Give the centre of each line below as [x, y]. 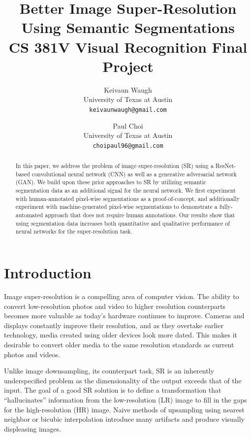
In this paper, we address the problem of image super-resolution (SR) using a [114, 166]
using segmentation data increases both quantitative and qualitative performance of [123, 223]
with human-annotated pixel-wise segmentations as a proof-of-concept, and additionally [127, 198]
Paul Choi [128, 125]
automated [29, 215]
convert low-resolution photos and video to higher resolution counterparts [115, 306]
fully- [226, 207]
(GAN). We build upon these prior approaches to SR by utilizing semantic [111, 182]
